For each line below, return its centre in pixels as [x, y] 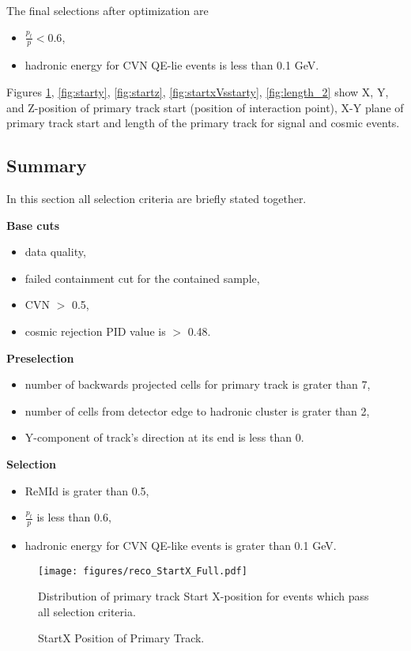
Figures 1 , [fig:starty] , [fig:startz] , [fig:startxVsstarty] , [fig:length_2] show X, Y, [198, 92]
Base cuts [33, 225]
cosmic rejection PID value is [95, 331]
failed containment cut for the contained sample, [142, 278]
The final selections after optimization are [107, 10]
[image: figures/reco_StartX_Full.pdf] [143, 571]
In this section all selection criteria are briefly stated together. [156, 198]
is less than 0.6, [74, 517]
